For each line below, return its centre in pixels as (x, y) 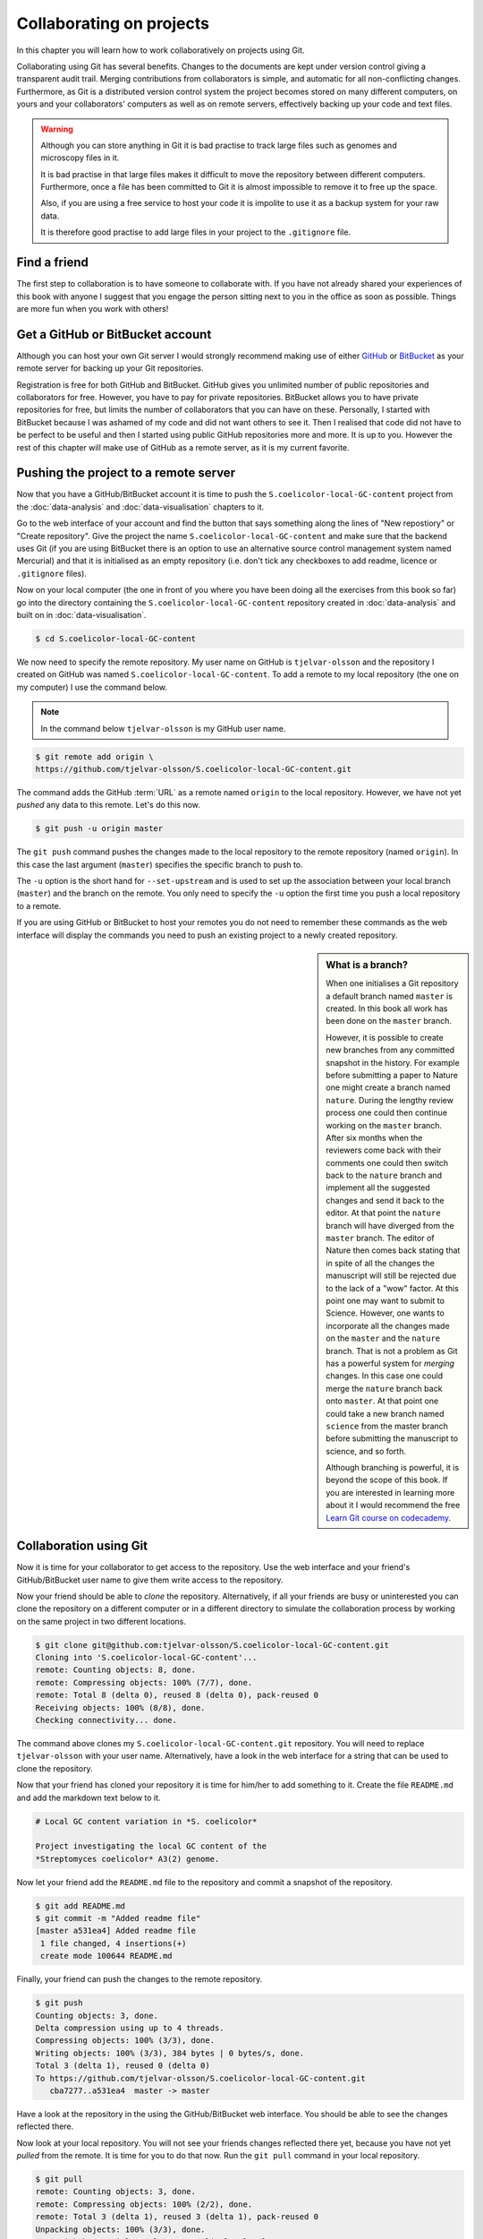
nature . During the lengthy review (390, 1100)
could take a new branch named (385, 1413)
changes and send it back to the (385, 1200)
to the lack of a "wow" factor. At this (393, 1288)
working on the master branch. (384, 1125)
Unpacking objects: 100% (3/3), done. (120, 2229)
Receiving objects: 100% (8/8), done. (120, 1707)
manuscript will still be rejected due (391, 1275)
